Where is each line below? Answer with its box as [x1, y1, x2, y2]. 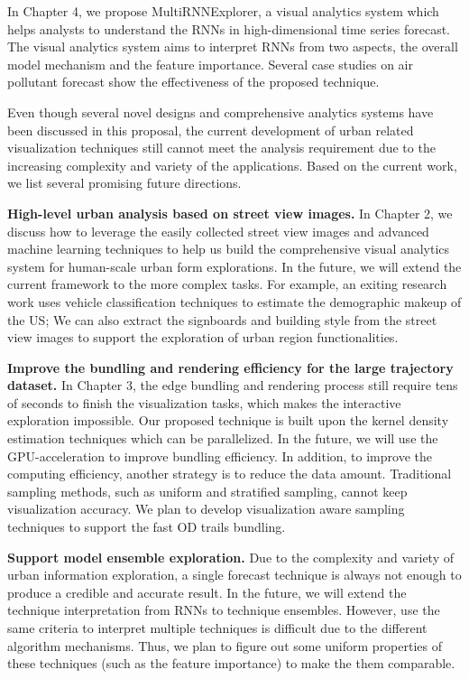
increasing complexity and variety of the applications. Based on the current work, [7, 155, 457, 174]
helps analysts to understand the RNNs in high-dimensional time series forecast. [7, 19, 450, 38]
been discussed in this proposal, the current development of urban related [7, 120, 414, 139]
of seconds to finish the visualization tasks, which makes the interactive [7, 393, 401, 412]
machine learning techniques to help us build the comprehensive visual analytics [7, 239, 450, 258]
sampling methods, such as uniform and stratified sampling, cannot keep [7, 481, 408, 500]
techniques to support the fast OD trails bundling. [7, 517, 286, 536]
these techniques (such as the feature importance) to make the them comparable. [7, 654, 455, 673]
